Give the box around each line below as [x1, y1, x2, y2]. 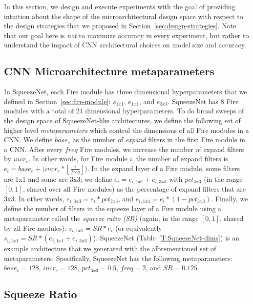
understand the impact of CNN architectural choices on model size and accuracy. [4, 40, 246, 50]
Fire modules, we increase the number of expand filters [80, 144, 244, 154]
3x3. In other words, [4, 193, 64, 203]
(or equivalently [115, 222, 162, 233]
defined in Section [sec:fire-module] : [4, 96, 111, 106]
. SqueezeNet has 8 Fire [168, 96, 239, 106]
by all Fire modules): [4, 222, 66, 233]
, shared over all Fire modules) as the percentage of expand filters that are [22, 184, 246, 194]
